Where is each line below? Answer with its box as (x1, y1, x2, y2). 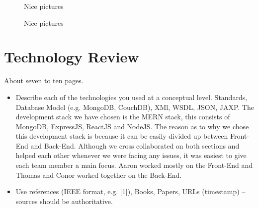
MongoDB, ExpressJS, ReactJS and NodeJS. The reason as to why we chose (15, 121, 249, 131)
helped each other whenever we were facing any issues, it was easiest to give (15, 150, 247, 160)
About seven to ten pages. (4, 75, 84, 86)
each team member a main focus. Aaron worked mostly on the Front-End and (15, 160, 253, 170)
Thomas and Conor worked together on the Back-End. (15, 169, 182, 180)
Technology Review (4, 47, 139, 67)
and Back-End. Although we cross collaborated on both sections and (30, 140, 240, 151)
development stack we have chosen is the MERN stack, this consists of (15, 111, 230, 122)
